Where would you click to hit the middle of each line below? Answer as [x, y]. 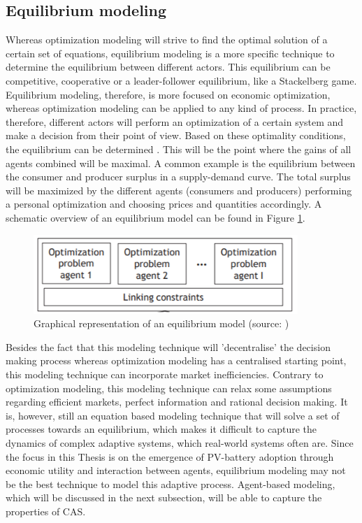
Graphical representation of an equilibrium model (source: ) [161, 323]
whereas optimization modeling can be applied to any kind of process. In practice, [181, 108]
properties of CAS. [46, 511]
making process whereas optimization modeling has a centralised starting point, [176, 360]
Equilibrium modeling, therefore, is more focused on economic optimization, [168, 94]
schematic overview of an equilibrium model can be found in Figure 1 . [155, 217]
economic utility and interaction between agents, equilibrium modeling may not [176, 470]
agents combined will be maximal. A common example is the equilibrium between [181, 163]
